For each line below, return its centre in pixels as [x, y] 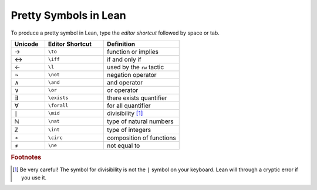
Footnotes [26, 157]
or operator [122, 90]
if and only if [124, 59]
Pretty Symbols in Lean [68, 15]
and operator [125, 82]
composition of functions [141, 138]
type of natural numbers [140, 121]
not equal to [123, 145]
